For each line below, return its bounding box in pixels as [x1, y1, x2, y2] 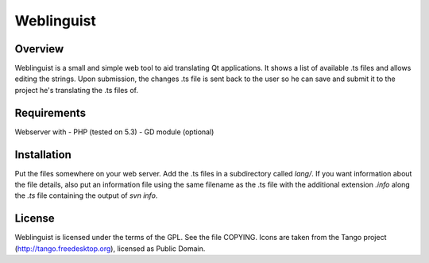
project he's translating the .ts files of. [14, 85, 139, 95]
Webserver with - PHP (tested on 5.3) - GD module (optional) [14, 127, 214, 137]
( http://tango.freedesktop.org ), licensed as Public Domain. [14, 243, 206, 253]
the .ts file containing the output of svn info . [14, 191, 158, 200]
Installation [14, 148, 71, 161]
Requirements [14, 106, 87, 119]
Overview [14, 42, 64, 56]
